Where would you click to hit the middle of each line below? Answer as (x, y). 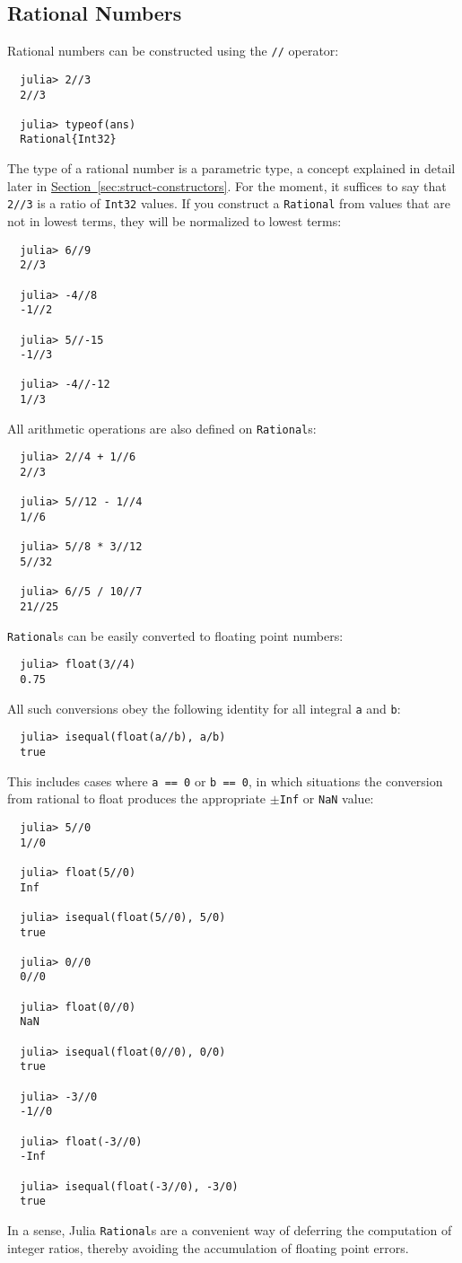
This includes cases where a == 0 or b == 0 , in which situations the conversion (225, 781)
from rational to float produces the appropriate (137, 798)
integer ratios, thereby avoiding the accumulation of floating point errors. (208, 1247)
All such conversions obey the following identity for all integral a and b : (204, 708)
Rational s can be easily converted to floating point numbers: (175, 635)
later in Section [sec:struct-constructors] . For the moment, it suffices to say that (227, 185)
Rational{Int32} (68, 140)
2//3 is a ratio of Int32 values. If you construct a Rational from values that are (229, 203)
